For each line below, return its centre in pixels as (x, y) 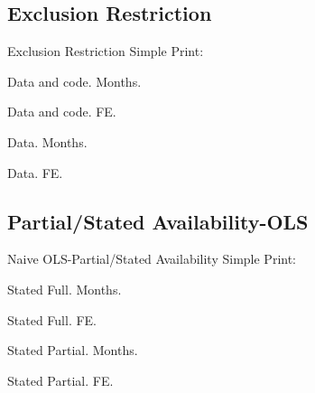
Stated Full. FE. (52, 319)
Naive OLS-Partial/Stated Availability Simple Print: (152, 259)
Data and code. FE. (62, 112)
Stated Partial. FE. (60, 380)
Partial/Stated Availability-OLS (158, 221)
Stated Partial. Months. (73, 350)
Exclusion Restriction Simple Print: (106, 51)
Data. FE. (35, 172)
